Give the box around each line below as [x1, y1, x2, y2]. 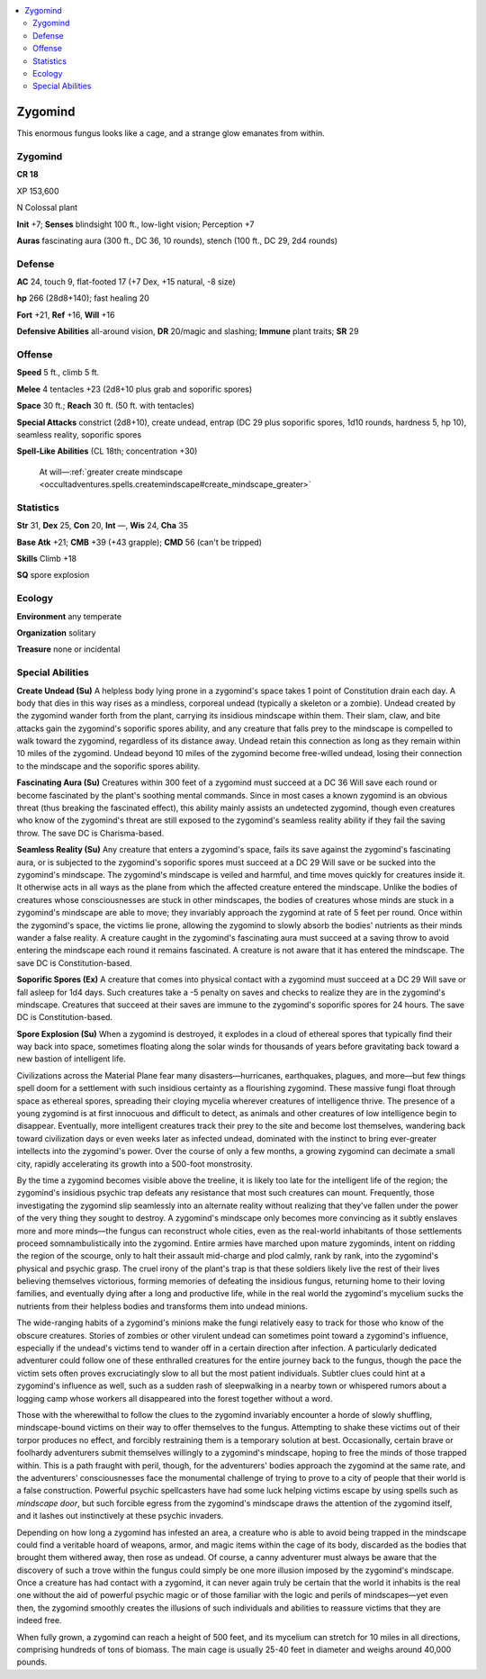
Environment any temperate [16, 610, 121, 621]
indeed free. [16, 1615, 62, 1626]
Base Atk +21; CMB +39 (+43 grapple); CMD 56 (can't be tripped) [16, 537, 263, 547]
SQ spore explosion [16, 570, 90, 581]
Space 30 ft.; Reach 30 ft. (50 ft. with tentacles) [16, 401, 195, 411]
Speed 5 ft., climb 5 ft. [16, 367, 100, 378]
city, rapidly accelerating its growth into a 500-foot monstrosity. [16, 1158, 254, 1169]
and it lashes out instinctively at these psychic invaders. [16, 1511, 224, 1521]
